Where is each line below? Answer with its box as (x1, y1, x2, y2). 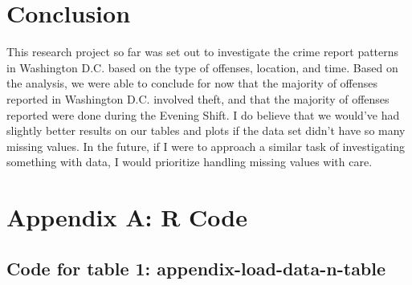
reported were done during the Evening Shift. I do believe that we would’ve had (6, 106, 400, 123)
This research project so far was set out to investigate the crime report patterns (6, 43, 399, 60)
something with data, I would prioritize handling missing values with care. (6, 153, 373, 170)
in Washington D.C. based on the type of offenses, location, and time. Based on (6, 59, 398, 75)
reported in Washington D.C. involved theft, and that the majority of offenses (6, 90, 390, 107)
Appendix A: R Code (6, 201, 247, 234)
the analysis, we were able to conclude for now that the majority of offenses (6, 75, 377, 92)
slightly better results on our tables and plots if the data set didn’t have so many (6, 122, 406, 139)
